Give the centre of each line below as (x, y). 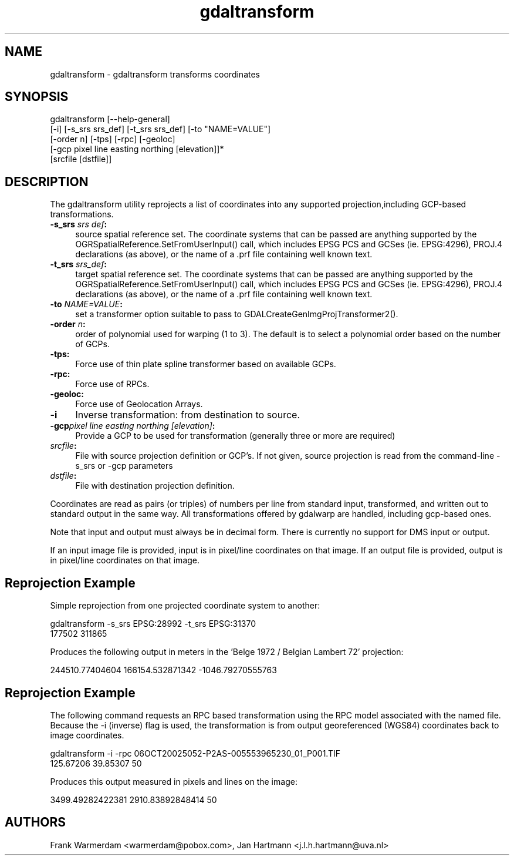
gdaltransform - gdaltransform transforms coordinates (155, 74)
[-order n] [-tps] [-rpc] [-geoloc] (113, 139)
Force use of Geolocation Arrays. (139, 404)
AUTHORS (35, 822)
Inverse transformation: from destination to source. (187, 415)
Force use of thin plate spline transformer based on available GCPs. (206, 364)
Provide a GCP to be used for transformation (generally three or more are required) (235, 436)
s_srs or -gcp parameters (124, 466)
